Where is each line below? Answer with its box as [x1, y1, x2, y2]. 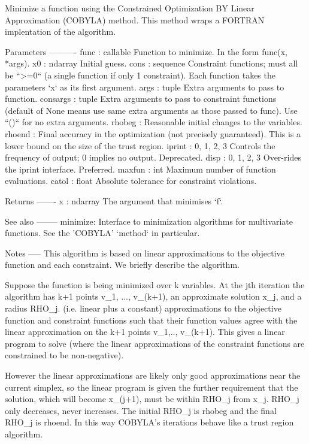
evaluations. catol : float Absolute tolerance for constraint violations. [5, 174, 257, 187]
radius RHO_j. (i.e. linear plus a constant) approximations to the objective [5, 302, 281, 315]
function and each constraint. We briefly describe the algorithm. [5, 258, 240, 271]
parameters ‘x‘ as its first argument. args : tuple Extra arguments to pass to [5, 80, 284, 93]
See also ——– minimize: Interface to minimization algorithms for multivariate [5, 215, 293, 227]
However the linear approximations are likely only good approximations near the [5, 369, 301, 382]
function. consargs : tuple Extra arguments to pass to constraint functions [5, 92, 277, 105]
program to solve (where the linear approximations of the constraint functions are [5, 337, 305, 349]
